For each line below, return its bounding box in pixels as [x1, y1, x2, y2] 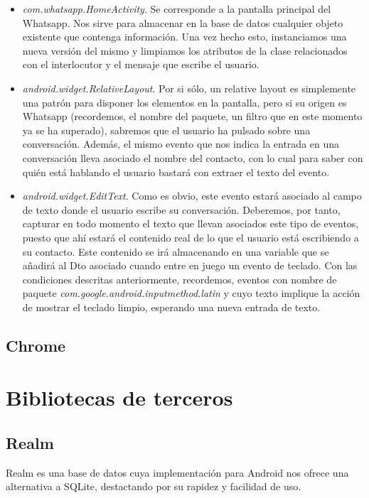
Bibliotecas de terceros [6, 383, 233, 412]
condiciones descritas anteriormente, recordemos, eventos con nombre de [22, 271, 337, 286]
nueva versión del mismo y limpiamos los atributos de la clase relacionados [22, 43, 348, 58]
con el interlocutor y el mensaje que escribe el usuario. [22, 57, 260, 72]
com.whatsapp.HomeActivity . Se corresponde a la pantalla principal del [22, 1, 331, 16]
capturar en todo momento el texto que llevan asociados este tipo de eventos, [22, 216, 359, 231]
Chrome [6, 334, 66, 356]
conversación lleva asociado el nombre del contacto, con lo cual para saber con [22, 150, 363, 165]
